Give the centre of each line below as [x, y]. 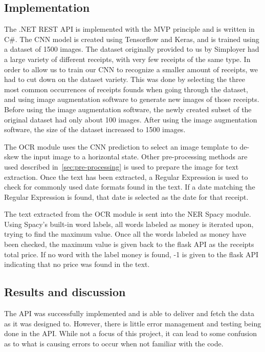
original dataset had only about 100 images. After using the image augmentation [131, 119]
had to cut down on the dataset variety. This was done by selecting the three [125, 79]
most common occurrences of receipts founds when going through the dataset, [126, 89]
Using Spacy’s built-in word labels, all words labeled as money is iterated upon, [129, 224]
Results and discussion [65, 292]
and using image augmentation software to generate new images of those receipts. [132, 99]
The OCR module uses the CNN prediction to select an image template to [121, 146]
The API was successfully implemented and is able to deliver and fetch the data [129, 313]
